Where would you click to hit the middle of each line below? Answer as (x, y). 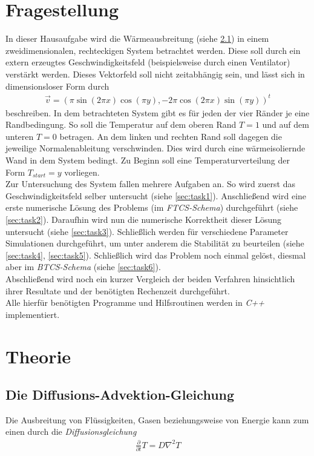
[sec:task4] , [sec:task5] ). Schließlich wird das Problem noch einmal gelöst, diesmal (156, 255)
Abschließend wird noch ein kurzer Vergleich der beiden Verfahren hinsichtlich (150, 278)
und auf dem (286, 124)
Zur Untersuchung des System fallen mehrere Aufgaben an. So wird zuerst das (150, 184)
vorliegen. (82, 172)
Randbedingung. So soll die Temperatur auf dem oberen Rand (121, 124)
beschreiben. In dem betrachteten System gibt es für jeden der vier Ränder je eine (158, 112)
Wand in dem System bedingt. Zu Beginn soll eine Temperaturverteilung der (148, 160)
